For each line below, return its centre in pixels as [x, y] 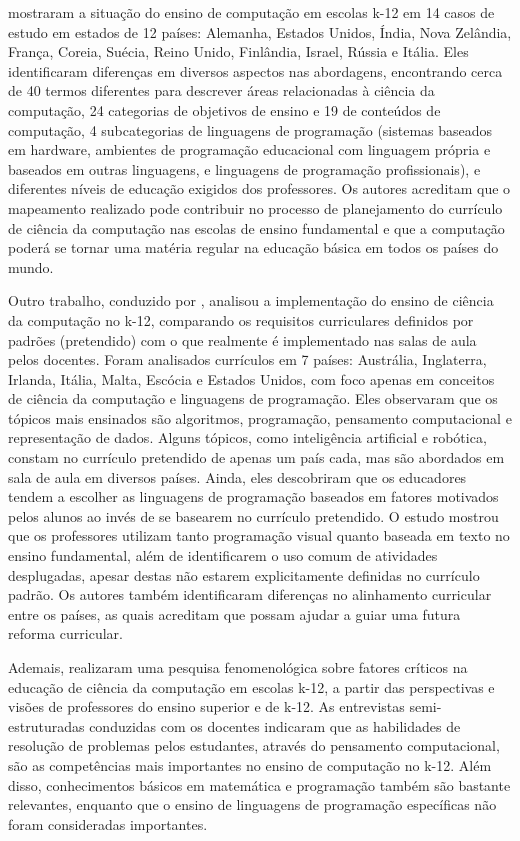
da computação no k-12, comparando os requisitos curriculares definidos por [241, 319]
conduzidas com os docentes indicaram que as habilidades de [275, 725]
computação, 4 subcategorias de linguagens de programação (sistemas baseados [250, 129]
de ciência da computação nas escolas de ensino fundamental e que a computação [256, 227]
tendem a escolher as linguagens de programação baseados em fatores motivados [253, 496]
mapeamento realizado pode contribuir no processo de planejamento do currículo [255, 207]
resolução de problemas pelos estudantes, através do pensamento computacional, [254, 745]
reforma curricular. [65, 633]
